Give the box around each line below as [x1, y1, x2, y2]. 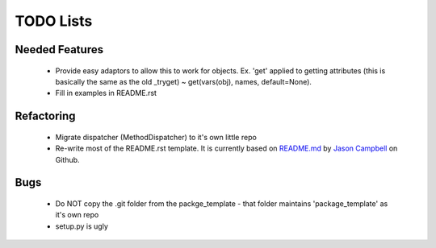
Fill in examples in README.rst [55, 89, 157, 98]
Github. [55, 155, 80, 164]
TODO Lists [15, 12, 93, 30]
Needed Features [15, 43, 104, 56]
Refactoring [15, 110, 76, 123]
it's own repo [55, 210, 99, 220]
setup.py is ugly [55, 221, 109, 231]
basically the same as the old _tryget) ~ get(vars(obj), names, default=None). [55, 76, 312, 86]
